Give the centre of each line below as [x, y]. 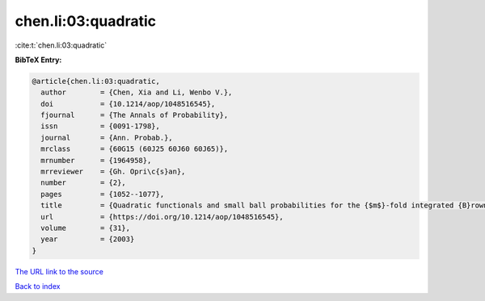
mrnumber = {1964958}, [96, 160]
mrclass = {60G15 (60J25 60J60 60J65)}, [135, 149]
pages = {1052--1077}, [103, 194]
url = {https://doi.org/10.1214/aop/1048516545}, [162, 217]
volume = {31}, [86, 228]
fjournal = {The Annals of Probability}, [135, 115]
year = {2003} [88, 239]
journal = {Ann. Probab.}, [107, 138]
